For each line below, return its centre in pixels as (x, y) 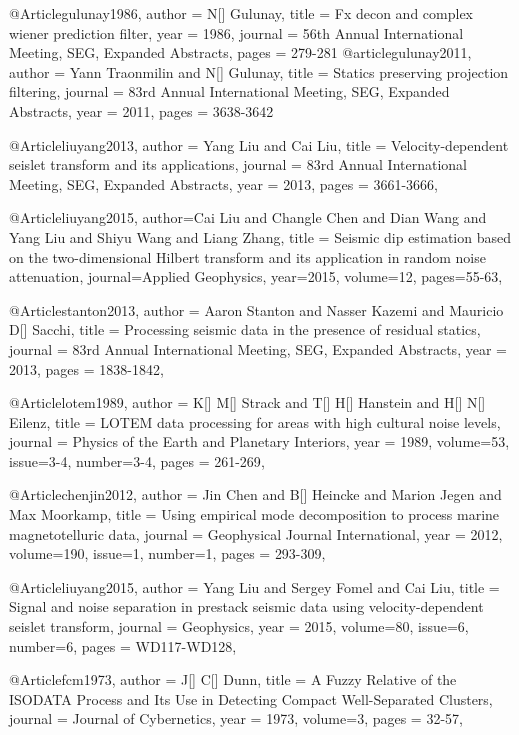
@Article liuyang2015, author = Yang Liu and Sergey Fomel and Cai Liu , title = (254, 586)
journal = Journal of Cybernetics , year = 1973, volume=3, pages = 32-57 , (236, 718)
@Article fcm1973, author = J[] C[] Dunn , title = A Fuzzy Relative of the (233, 679)
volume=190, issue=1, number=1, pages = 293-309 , (167, 553)
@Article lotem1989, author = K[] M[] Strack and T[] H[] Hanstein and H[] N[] (247, 402)
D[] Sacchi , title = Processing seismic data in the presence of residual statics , (245, 329)
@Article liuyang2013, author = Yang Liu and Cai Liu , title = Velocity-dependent (259, 144)
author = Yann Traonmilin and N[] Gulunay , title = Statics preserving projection (259, 71)
